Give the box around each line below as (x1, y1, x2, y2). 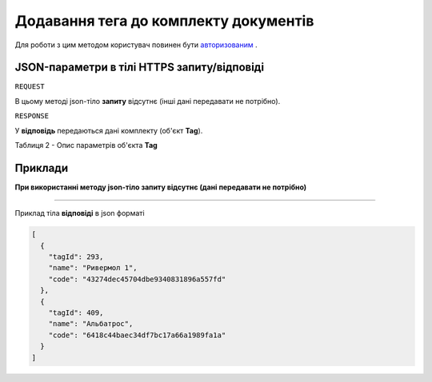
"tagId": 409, (48, 308, 104, 317)
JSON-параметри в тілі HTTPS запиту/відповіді (14, 61, 264, 74)
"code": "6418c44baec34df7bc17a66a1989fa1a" (48, 330, 226, 340)
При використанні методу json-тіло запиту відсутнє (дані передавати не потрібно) (14, 182, 307, 192)
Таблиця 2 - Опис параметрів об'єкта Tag (14, 141, 158, 150)
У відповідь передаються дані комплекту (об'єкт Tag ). (14, 125, 203, 135)
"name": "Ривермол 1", (48, 264, 138, 273)
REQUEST (14, 82, 46, 91)
